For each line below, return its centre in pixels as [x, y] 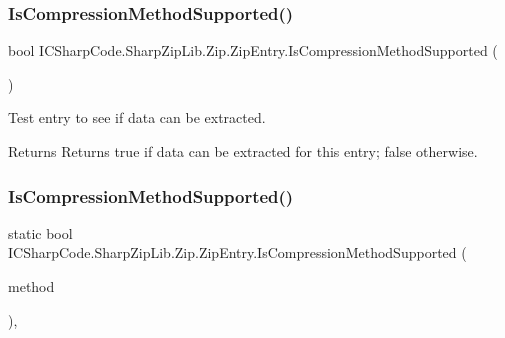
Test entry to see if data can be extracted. [137, 117]
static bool [40, 232]
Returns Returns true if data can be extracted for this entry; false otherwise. [243, 151]
